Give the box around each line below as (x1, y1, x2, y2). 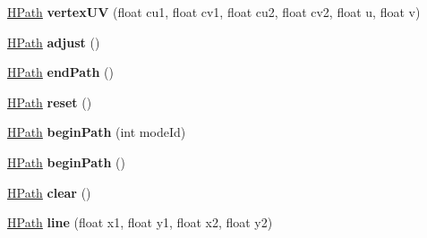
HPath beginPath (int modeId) (7, 123, 186, 141)
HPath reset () (7, 92, 92, 111)
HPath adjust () (7, 32, 100, 51)
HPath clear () (7, 183, 91, 201)
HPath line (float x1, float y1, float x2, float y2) (7, 213, 273, 232)
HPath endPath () (7, 63, 114, 81)
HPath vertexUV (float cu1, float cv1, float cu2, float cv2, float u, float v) (7, 3, 421, 21)
